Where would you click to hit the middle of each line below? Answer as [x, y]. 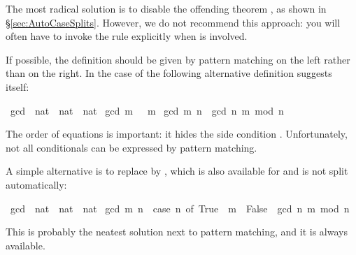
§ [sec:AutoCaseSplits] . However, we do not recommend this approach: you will [173, 22]
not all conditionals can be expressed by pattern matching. [131, 147]
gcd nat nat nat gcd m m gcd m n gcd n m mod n [147, 110]
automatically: [36, 184]
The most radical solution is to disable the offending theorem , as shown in [166, 8]
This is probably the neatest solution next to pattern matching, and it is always [177, 232]
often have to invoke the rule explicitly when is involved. [127, 36]
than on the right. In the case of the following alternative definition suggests [169, 73]
